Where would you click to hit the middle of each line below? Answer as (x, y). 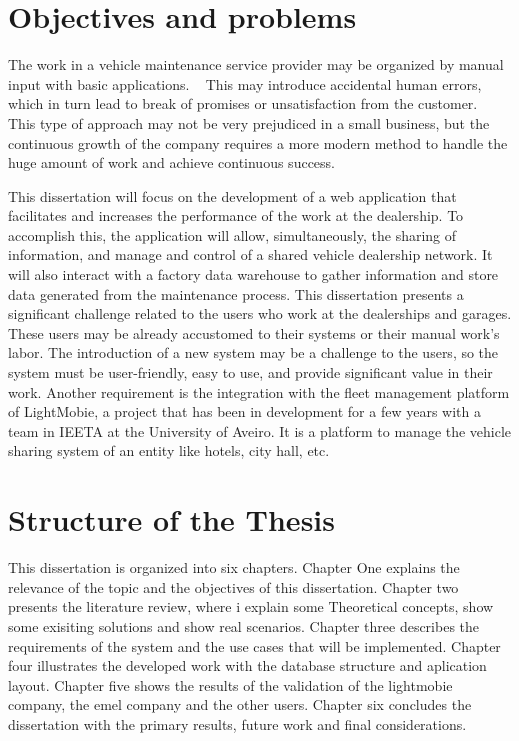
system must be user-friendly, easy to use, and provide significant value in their (250, 372)
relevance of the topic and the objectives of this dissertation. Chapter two (233, 586)
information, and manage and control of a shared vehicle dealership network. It (250, 254)
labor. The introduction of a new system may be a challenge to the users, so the (253, 352)
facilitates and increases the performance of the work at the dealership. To (236, 215)
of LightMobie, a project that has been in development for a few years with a (244, 411)
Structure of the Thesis (171, 519)
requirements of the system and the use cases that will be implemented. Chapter (254, 645)
